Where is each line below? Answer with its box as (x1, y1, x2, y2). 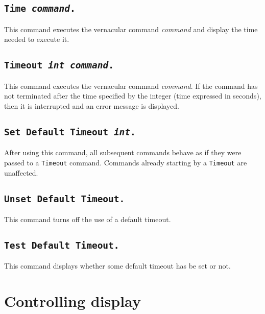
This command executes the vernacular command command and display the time (4, 23, 258, 34)
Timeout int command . (4, 60, 114, 71)
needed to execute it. (4, 34, 69, 44)
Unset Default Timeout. (4, 193, 125, 204)
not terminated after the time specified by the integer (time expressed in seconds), (4, 90, 261, 101)
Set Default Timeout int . (4, 126, 136, 137)
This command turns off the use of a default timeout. (4, 213, 171, 224)
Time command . (4, 3, 76, 14)
